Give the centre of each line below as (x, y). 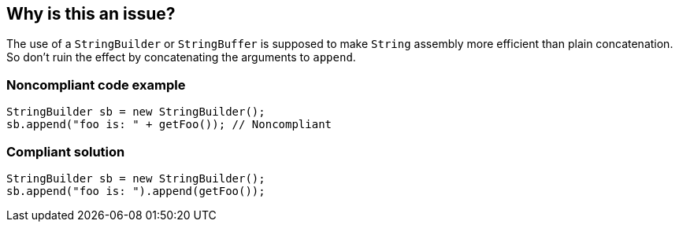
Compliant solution (66, 151)
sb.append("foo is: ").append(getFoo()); (136, 191)
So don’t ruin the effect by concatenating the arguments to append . (181, 57)
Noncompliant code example (96, 85)
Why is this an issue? (91, 14)
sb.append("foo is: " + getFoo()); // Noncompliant (169, 125)
